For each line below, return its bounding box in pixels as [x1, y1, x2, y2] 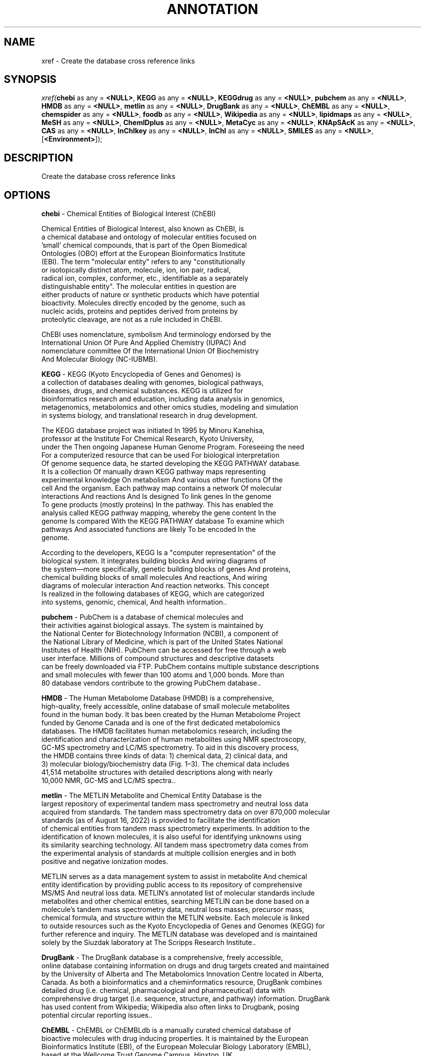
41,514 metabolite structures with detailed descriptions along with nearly [41, 768, 273, 777]
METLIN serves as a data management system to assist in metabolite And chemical [41, 872, 307, 881]
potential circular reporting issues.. [41, 1011, 153, 1020]
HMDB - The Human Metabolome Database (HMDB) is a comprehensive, [41, 694, 274, 703]
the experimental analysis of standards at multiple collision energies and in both [41, 849, 296, 858]
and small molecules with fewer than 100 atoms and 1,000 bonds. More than [41, 671, 284, 679]
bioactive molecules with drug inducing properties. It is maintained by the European [41, 1034, 309, 1043]
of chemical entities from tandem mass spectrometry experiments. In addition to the [41, 824, 310, 833]
